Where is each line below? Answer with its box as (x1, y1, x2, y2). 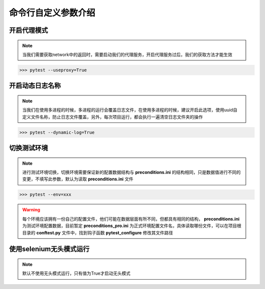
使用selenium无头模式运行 (9, 245, 90, 253)
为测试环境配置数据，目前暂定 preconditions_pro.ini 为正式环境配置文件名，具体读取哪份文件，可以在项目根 (22, 223, 241, 229)
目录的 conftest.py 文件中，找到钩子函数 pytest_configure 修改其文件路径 (22, 230, 173, 235)
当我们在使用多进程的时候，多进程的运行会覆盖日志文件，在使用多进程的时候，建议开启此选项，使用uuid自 (22, 107, 238, 113)
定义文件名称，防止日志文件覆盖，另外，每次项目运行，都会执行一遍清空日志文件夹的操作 (22, 114, 203, 120)
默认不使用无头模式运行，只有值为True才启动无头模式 (22, 270, 131, 276)
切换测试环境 (9, 144, 48, 152)
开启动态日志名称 (9, 82, 61, 90)
